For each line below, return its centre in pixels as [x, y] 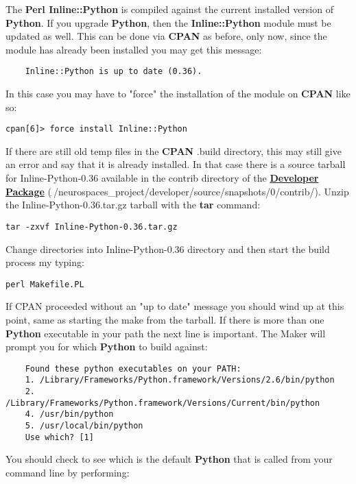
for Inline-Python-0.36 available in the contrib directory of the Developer [162, 178]
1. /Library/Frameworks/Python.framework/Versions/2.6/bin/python [180, 380]
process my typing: [45, 262]
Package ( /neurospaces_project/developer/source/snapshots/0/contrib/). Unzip [177, 191]
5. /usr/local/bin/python [84, 426]
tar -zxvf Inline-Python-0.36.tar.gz [92, 227]
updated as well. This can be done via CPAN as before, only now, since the [166, 36]
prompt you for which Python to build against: [107, 347]
